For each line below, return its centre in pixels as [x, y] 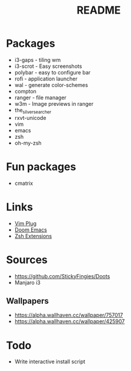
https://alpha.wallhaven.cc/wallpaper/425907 [70, 321]
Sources [27, 260]
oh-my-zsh [28, 143]
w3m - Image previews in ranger [54, 103]
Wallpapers [27, 301]
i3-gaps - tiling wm [38, 60]
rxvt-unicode [30, 118]
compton [26, 91]
